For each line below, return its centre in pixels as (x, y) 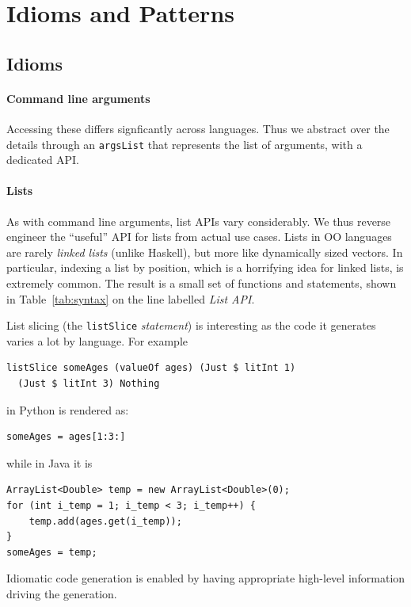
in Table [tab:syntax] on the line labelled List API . (131, 298)
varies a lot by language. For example (97, 340)
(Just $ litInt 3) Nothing (89, 384)
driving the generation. (62, 593)
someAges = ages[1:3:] (66, 437)
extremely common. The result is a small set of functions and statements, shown (202, 283)
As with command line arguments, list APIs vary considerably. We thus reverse (199, 221)
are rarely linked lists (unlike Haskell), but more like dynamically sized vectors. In (205, 252)
